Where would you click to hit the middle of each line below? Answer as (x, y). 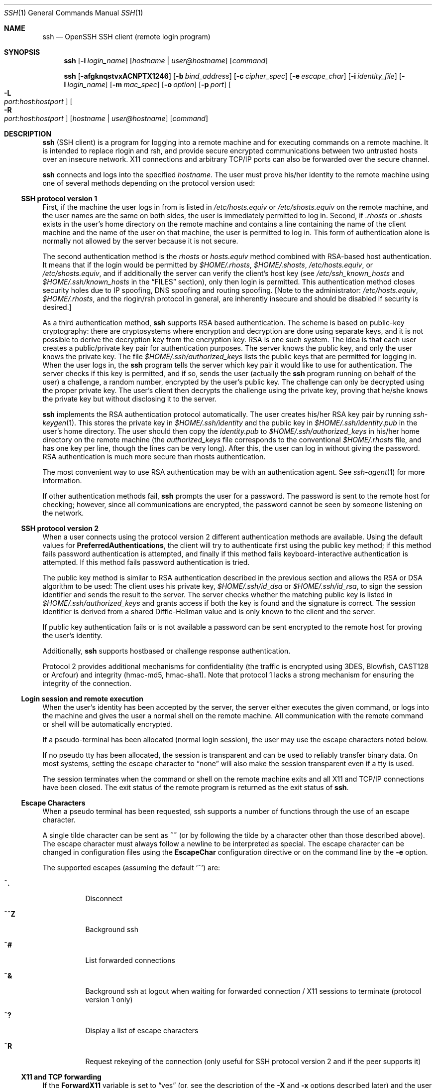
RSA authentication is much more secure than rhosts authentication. (154, 457)
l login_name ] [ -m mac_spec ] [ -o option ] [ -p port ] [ (148, 84)
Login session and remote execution (82, 699)
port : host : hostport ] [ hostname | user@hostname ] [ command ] (106, 118)
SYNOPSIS (22, 52)
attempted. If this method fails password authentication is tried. (146, 562)
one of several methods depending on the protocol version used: (149, 183)
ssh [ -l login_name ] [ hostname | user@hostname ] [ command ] (166, 61)
